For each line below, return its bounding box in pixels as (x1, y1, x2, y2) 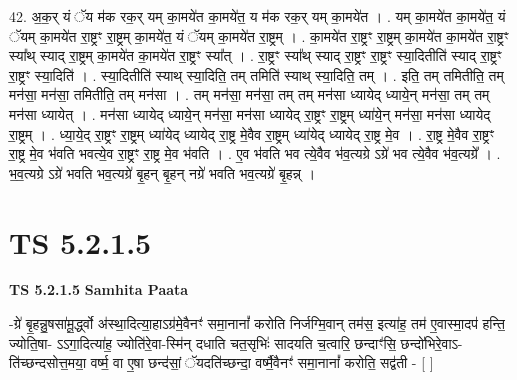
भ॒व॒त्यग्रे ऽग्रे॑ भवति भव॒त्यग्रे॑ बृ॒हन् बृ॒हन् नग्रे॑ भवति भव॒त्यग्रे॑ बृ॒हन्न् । (9, 162, 316, 183)
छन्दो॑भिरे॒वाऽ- (400, 332, 463, 353)
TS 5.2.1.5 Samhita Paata (9, 279, 189, 300)
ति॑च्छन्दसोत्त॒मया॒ (9, 352, 87, 373)
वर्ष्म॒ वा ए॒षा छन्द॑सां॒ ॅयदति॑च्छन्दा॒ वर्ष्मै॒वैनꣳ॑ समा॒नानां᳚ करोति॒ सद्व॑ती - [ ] (90, 352, 434, 373)
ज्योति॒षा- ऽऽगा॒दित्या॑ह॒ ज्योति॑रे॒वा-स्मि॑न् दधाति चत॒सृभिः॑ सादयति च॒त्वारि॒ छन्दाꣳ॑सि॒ (9, 332, 396, 353)
